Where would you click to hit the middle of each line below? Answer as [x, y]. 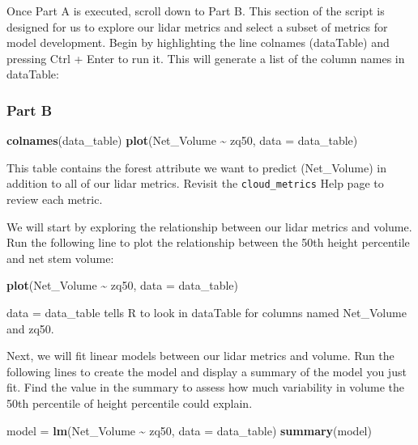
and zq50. [30, 328]
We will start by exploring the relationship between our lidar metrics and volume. [209, 226]
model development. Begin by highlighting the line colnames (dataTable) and [198, 42]
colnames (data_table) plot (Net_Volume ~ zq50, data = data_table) [182, 140]
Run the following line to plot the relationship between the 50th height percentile [208, 242]
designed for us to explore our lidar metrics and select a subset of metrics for [197, 26]
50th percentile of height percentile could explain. [130, 403]
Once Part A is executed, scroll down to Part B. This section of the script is [196, 11]
